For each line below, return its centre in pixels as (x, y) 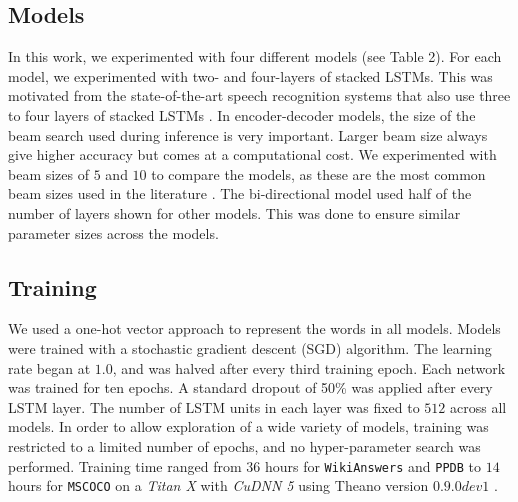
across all (478, 406)
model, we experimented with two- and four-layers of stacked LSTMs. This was (250, 75)
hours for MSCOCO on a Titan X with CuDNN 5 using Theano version (218, 485)
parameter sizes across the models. (113, 232)
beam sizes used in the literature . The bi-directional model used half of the (240, 193)
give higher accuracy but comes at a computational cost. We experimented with (252, 154)
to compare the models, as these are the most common (318, 173)
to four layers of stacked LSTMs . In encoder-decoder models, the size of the (242, 114)
